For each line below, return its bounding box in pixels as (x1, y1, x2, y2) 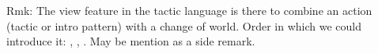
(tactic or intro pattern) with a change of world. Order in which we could (6, 17, 362, 34)
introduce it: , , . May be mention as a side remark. (6, 33, 255, 49)
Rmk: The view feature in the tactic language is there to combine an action (6, 2, 372, 18)
